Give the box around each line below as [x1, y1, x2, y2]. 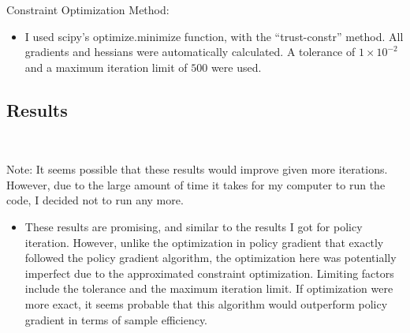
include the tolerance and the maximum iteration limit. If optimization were [24, 280, 393, 297]
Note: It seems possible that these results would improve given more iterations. [6, 161, 388, 178]
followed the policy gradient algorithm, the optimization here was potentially [24, 249, 397, 266]
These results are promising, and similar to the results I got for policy [24, 218, 363, 234]
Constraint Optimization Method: [6, 2, 170, 17]
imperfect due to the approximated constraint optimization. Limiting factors [24, 264, 394, 281]
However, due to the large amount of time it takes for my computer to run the [6, 176, 386, 193]
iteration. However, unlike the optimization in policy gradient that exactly [24, 234, 384, 250]
